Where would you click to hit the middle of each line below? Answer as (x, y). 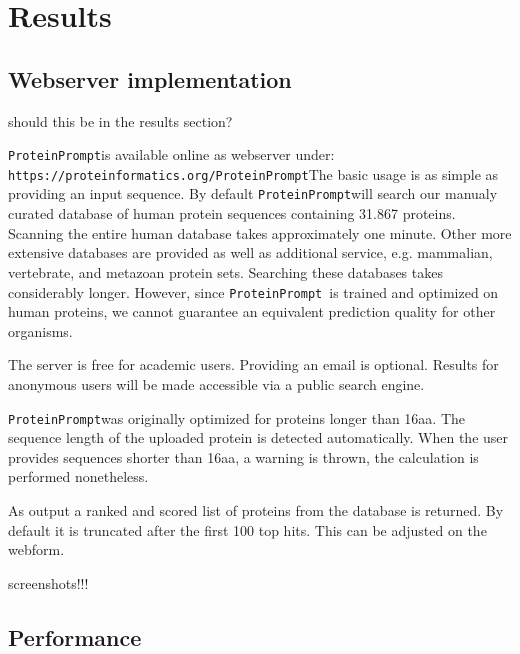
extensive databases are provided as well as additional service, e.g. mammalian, (250, 252)
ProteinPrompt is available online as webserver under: (171, 154)
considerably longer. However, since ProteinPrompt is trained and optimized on (253, 291)
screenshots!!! (48, 582)
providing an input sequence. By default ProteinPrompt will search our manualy (253, 193)
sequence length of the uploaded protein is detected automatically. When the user (258, 437)
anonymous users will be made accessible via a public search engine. (216, 383)
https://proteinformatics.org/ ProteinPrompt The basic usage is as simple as (253, 173)
